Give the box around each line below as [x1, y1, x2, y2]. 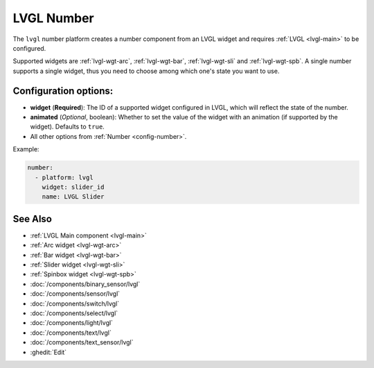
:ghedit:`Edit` [30, 348, 67, 356]
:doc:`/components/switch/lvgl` [30, 299, 120, 308]
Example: [12, 145, 39, 153]
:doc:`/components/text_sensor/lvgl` [30, 338, 134, 346]
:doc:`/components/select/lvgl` [30, 309, 118, 317]
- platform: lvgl [35, 174, 93, 181]
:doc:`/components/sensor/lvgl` [30, 290, 121, 298]
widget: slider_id [42, 183, 105, 191]
